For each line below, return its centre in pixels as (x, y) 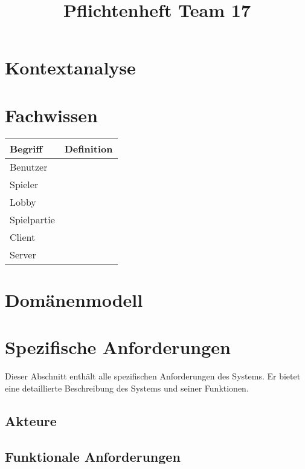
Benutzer (29, 166)
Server (23, 254)
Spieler (24, 184)
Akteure (31, 420)
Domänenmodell (74, 299)
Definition (88, 148)
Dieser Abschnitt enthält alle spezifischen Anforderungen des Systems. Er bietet (153, 376)
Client (23, 237)
